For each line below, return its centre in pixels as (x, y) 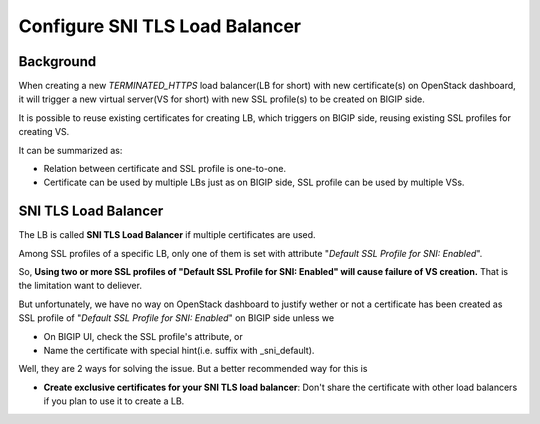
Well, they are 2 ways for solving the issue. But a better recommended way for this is (193, 369)
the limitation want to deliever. (80, 286)
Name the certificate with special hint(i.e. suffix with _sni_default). (179, 351)
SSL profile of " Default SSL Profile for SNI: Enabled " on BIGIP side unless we (176, 318)
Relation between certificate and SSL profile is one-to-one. (165, 169)
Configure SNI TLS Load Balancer (160, 26)
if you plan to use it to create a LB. (114, 401)
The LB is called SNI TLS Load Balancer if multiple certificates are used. (167, 235)
